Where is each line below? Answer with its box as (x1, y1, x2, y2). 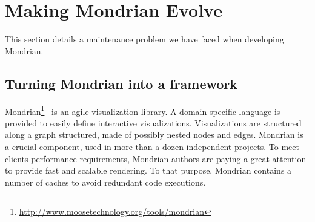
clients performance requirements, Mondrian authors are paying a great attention (5, 152, 307, 165)
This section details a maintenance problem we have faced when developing (5, 33, 284, 45)
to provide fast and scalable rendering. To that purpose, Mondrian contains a (5, 164, 292, 177)
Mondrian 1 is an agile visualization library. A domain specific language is (5, 103, 280, 117)
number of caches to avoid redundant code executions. (5, 175, 206, 188)
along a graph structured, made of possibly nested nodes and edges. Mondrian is (5, 128, 303, 141)
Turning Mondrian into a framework (5, 74, 238, 93)
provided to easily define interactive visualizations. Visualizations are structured (5, 116, 302, 129)
